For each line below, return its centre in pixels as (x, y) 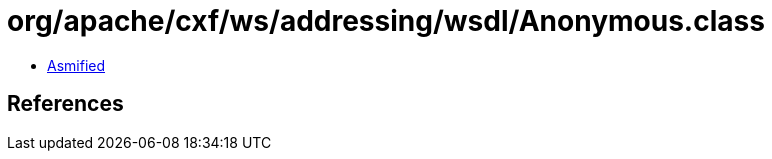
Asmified (76, 65)
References (65, 104)
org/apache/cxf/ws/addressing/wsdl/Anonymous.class (386, 21)
